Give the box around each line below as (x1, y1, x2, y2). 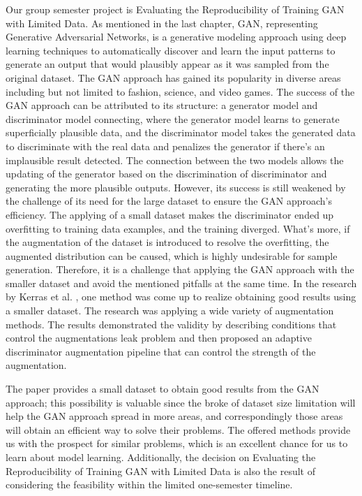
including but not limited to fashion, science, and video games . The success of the (6, 84, 355, 99)
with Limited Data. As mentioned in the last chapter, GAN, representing (6, 15, 318, 30)
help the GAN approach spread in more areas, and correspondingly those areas (6, 409, 343, 423)
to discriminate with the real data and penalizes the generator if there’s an (6, 138, 325, 153)
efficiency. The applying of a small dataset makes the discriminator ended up (6, 207, 334, 221)
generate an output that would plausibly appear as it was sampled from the (6, 57, 329, 71)
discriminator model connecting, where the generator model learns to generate (6, 111, 340, 126)
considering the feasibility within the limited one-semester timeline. (6, 477, 293, 492)
